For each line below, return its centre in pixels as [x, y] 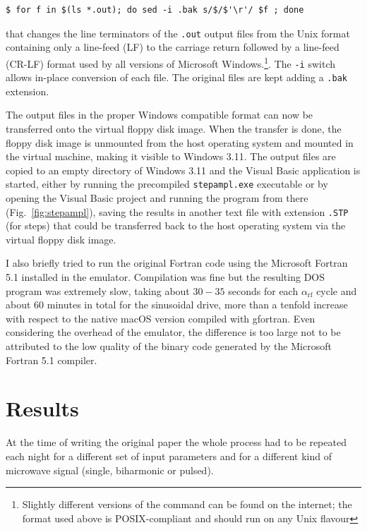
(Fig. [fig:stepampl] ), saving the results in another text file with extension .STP [177, 211]
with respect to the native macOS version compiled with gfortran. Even [161, 318]
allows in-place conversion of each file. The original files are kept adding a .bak [176, 77]
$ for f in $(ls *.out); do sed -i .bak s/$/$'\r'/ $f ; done [155, 10]
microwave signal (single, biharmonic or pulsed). [110, 470]
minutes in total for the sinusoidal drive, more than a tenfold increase [197, 305]
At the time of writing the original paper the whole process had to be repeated [176, 442]
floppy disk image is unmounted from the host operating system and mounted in [180, 142]
